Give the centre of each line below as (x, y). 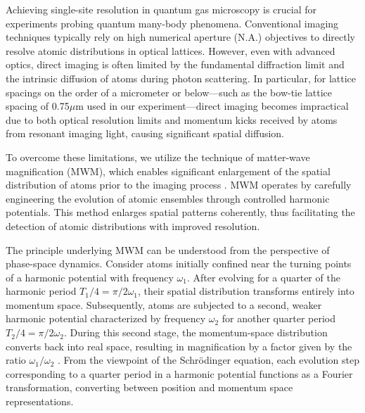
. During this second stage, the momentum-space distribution (196, 332)
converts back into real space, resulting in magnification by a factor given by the (179, 346)
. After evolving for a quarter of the (263, 277)
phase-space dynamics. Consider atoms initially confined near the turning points (179, 263)
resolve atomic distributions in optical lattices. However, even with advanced (171, 50)
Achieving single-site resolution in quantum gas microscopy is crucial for (161, 9)
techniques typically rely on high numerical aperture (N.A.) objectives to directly (180, 37)
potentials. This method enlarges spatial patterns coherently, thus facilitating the (180, 212)
